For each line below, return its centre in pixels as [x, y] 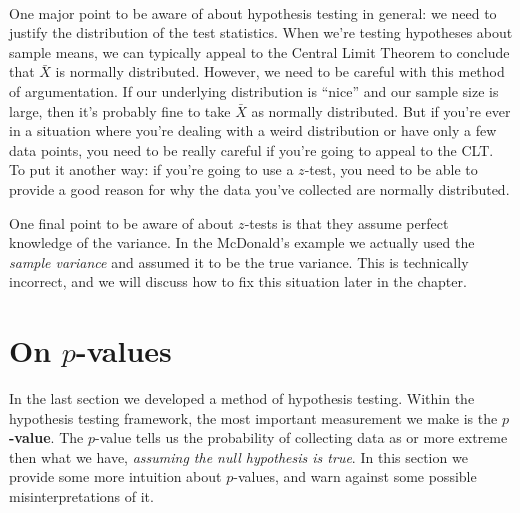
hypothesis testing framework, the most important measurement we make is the [253, 417]
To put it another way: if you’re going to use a [151, 169]
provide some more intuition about [115, 476]
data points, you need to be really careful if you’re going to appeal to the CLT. [251, 149]
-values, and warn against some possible [355, 476]
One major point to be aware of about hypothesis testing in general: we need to [253, 12]
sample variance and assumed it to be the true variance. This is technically [239, 261]
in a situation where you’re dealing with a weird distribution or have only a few [253, 130]
